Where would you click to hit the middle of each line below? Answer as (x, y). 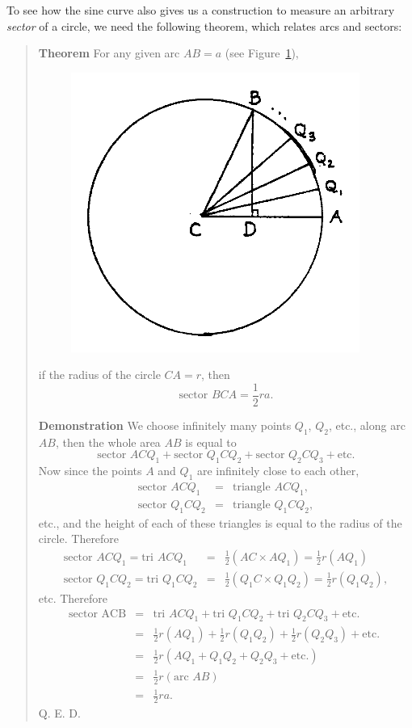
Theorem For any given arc (109, 53)
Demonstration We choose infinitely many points (165, 425)
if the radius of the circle (99, 375)
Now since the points (90, 471)
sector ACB (98, 614)
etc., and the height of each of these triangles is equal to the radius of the (220, 522)
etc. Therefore (73, 598)
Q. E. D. (59, 713)
